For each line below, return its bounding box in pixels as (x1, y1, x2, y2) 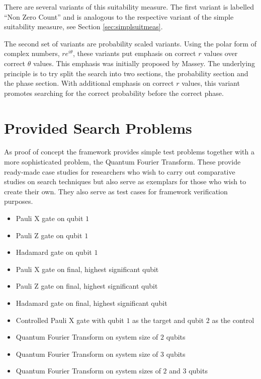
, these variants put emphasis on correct (72, 48, 196, 59)
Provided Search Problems (4, 117, 192, 138)
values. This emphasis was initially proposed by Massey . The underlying (33, 58, 255, 68)
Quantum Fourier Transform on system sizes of (16, 365, 161, 376)
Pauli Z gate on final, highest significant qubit (16, 281, 158, 291)
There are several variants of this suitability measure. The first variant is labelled (4, 2, 254, 12)
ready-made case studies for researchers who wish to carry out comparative (4, 166, 235, 177)
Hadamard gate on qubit (16, 247, 92, 257)
